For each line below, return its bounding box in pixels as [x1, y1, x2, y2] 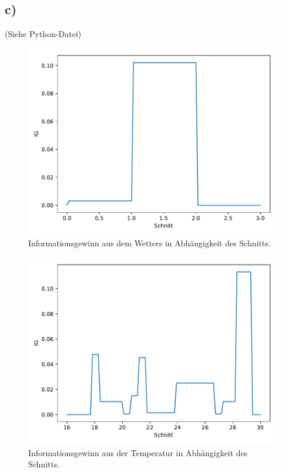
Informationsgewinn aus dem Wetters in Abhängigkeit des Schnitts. [28, 237, 271, 249]
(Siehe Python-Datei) [5, 28, 82, 40]
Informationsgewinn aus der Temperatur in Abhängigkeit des [28, 446, 248, 458]
